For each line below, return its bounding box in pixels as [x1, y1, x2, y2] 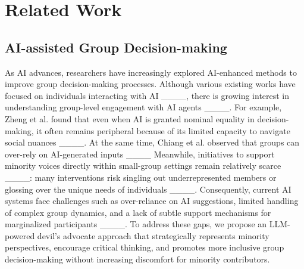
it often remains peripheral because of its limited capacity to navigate [36, 124, 290, 137]
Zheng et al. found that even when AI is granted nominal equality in [5, 112, 255, 125]
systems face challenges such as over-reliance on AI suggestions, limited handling [5, 194, 299, 207]
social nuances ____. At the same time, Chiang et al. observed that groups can [5, 136, 300, 149]
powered [5, 229, 35, 242]
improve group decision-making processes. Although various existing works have [5, 78, 296, 90]
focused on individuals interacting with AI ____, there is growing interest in [5, 89, 290, 101]
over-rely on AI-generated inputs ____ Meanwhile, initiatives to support [5, 147, 275, 160]
